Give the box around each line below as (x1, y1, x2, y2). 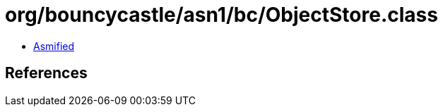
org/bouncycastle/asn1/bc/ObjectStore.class (5, 3, 438, 27)
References (5, 64, 88, 82)
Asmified (33, 39, 75, 52)
